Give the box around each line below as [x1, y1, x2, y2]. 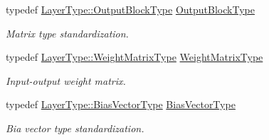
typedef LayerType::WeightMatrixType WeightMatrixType [6, 49, 263, 64]
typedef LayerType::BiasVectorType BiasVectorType [6, 97, 236, 112]
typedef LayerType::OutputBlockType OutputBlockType [6, 2, 255, 16]
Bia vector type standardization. [6, 120, 144, 135]
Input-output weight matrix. [6, 73, 126, 88]
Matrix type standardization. [6, 25, 129, 40]
